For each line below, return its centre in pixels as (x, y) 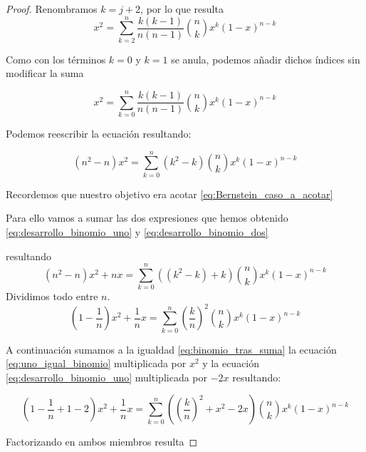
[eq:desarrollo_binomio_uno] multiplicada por (106, 377)
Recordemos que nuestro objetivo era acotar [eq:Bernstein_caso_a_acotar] (169, 194)
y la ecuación (231, 363)
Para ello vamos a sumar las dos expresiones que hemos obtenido (147, 218)
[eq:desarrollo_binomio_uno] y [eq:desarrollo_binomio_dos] (137, 231)
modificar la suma (45, 73)
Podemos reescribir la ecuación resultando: (99, 134)
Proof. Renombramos (52, 9)
